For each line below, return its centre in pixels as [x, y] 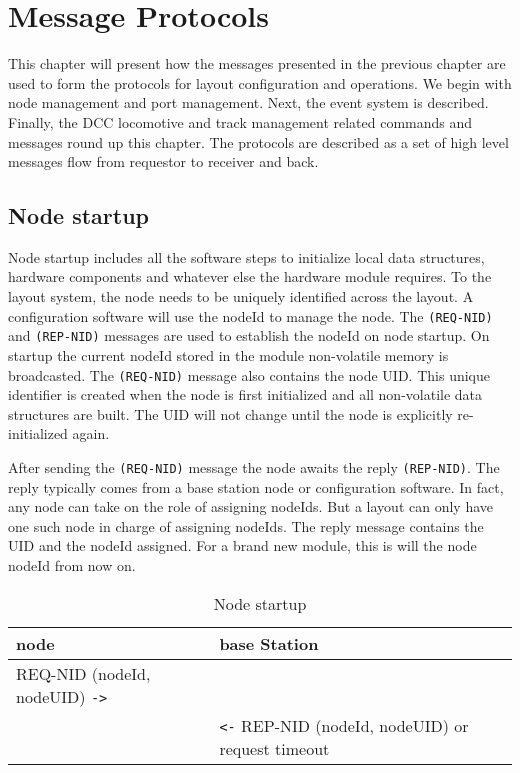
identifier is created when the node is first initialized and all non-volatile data [245, 394]
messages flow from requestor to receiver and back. [163, 161]
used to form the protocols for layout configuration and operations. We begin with [260, 82]
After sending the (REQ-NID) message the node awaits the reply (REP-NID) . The [254, 467]
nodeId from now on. [72, 565]
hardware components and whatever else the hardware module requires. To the [250, 276]
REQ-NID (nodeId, [83, 673]
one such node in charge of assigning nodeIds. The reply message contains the [246, 525]
